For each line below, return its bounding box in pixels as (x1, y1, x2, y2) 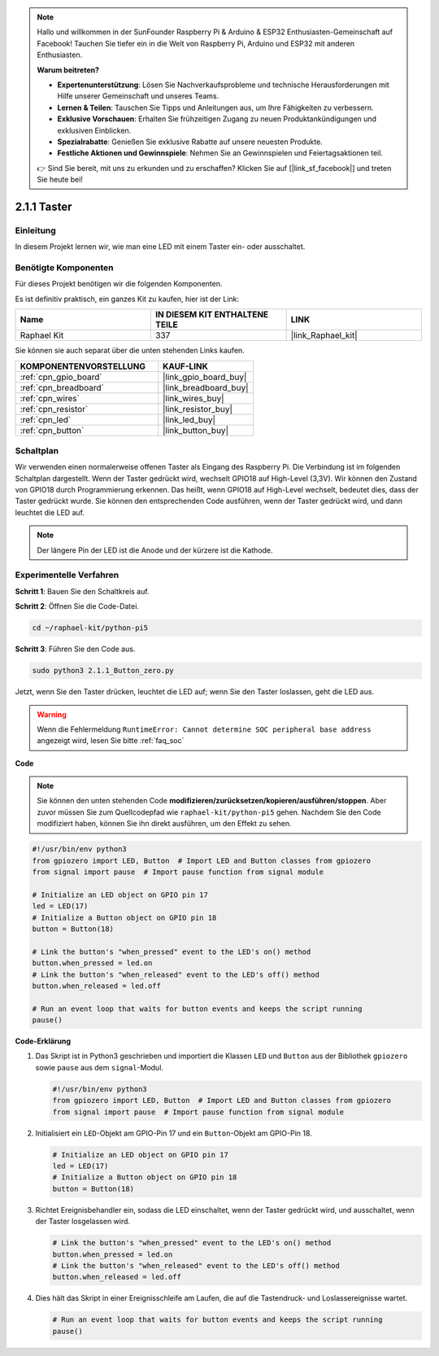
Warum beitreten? (37, 65, 100, 75)
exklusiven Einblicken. (57, 125, 132, 135)
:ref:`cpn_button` (20, 424, 85, 435)
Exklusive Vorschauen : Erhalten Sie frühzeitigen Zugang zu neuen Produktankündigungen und (57, 114, 377, 124)
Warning (37, 709, 67, 720)
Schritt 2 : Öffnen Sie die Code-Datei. (15, 601, 140, 611)
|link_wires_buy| (163, 392, 224, 404)
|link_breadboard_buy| (163, 382, 249, 393)
